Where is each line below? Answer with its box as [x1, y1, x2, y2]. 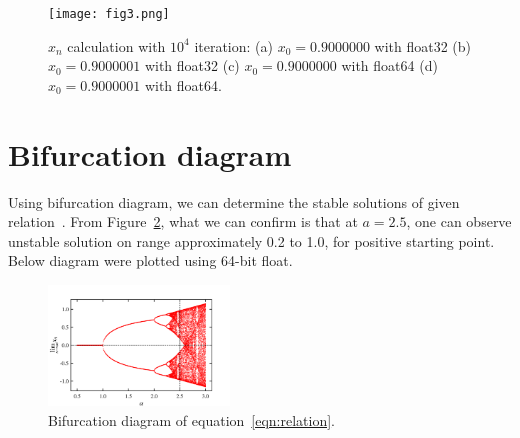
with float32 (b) [374, 35, 472, 56]
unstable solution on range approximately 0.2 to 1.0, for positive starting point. [8, 230, 495, 251]
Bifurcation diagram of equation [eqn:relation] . [48, 409, 336, 430]
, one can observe [406, 211, 512, 232]
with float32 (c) [144, 55, 240, 76]
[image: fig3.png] [48, 7, 170, 21]
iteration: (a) [194, 35, 273, 56]
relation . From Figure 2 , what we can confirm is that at [8, 211, 358, 232]
